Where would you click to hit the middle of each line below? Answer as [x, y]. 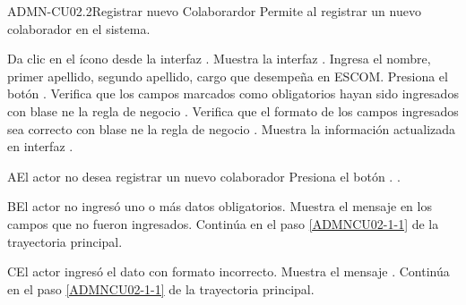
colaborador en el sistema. [79, 28]
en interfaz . [40, 146]
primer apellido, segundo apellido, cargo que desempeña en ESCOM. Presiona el [228, 76]
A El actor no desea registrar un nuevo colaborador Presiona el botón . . [204, 176]
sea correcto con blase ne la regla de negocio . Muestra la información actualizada [232, 128]
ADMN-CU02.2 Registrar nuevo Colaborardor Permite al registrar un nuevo [214, 11]
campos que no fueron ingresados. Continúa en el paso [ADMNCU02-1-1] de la [223, 223]
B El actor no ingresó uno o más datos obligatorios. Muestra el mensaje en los [220, 206]
